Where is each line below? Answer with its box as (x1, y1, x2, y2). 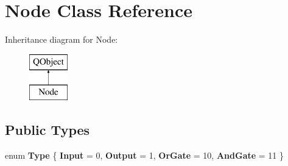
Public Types (5, 120, 90, 139)
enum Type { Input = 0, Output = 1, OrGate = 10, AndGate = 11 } (5, 149, 284, 162)
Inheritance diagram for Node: (5, 33, 118, 46)
